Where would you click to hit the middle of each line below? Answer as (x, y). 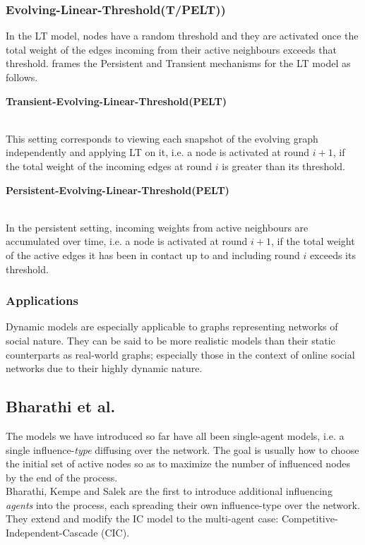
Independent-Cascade (52, 533)
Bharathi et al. (61, 406)
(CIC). (115, 533)
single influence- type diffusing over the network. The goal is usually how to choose (182, 449)
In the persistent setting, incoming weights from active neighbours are (157, 227)
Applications (42, 300)
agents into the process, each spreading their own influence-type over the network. (183, 504)
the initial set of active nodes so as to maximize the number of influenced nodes (178, 463)
